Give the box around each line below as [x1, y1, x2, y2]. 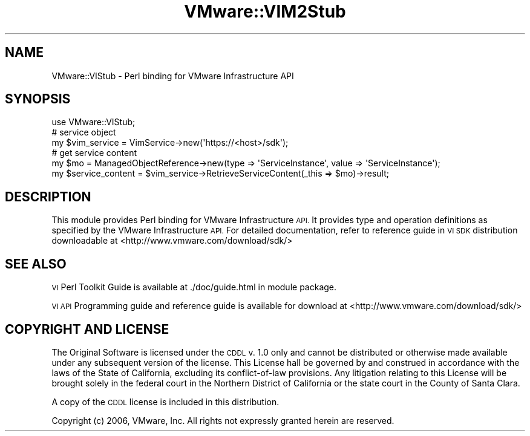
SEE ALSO [5, 256, 67, 272]
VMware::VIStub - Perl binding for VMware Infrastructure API [51, 70, 294, 81]
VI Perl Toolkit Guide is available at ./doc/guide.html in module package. [51, 282, 337, 293]
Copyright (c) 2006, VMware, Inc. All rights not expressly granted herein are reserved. [51, 415, 394, 426]
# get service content [51, 148, 137, 158]
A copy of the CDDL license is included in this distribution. [51, 396, 280, 407]
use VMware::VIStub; [51, 117, 136, 128]
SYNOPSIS [5, 91, 71, 107]
